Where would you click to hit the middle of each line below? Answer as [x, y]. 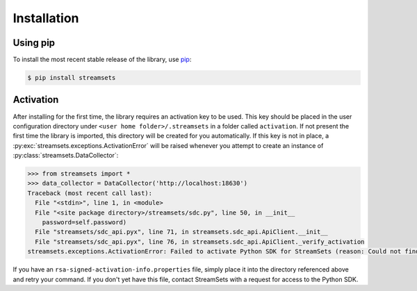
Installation [46, 18]
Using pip [34, 43]
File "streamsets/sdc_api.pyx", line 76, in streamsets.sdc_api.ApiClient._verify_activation [200, 242]
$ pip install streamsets [72, 78]
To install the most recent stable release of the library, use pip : [102, 60]
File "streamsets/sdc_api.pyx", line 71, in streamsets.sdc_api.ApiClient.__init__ [181, 232]
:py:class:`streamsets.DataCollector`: [66, 156]
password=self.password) [84, 223]
